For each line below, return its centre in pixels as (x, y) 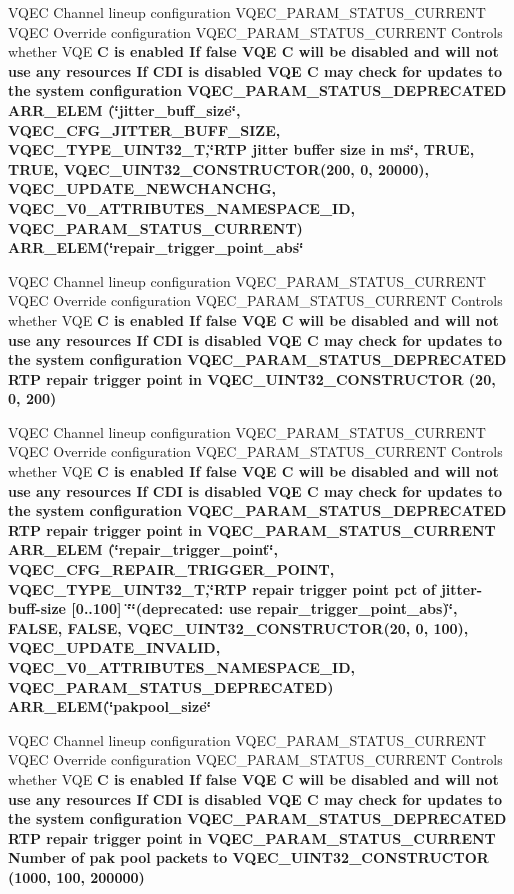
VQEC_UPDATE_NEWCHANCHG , (142, 188)
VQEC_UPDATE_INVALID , (114, 647)
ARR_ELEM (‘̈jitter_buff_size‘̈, (124, 109)
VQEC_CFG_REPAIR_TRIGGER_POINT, (171, 569)
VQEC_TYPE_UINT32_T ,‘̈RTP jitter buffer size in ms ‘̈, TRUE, (241, 149)
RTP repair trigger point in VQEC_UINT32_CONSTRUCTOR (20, (252, 378)
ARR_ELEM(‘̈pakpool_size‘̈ (110, 706)
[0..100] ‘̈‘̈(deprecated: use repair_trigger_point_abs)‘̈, (264, 608)
